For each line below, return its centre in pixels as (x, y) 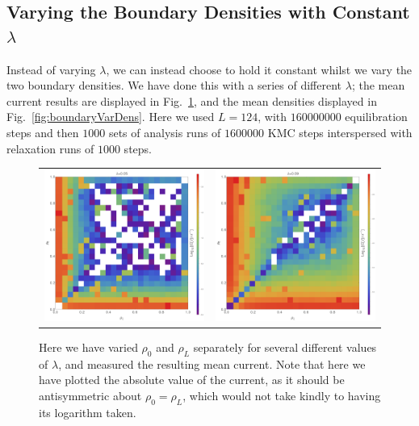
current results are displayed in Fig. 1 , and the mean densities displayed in (192, 100)
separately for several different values (285, 347)
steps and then (43, 132)
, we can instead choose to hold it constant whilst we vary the (259, 69)
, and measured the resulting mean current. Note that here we (212, 363)
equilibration (376, 117)
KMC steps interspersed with (340, 132)
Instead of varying (51, 69)
